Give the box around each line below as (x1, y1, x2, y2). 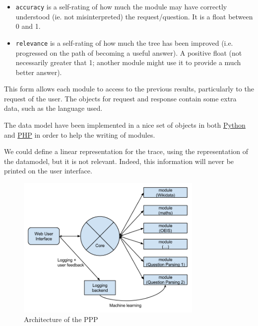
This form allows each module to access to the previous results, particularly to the (4, 83, 254, 94)
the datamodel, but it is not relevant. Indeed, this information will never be (4, 156, 234, 166)
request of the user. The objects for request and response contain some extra (4, 93, 237, 103)
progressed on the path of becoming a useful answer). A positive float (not (15, 47, 242, 58)
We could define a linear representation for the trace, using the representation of (4, 146, 249, 157)
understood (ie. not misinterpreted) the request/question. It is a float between (15, 11, 253, 21)
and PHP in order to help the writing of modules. (4, 129, 155, 140)
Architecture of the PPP (24, 314, 98, 325)
